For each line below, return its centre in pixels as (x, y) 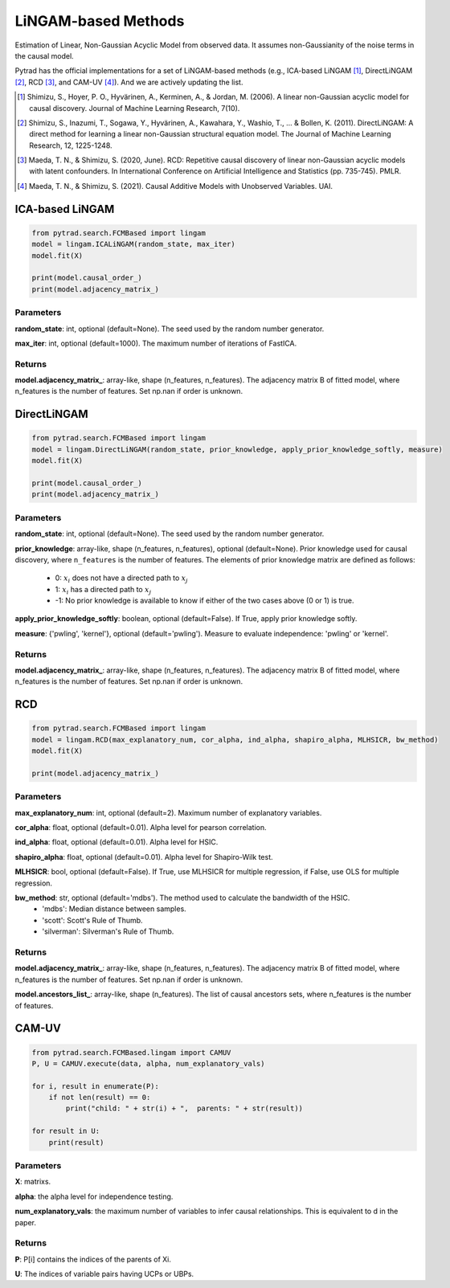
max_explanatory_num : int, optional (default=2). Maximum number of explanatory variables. (168, 812)
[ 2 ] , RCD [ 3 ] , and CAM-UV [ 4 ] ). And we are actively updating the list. (129, 82)
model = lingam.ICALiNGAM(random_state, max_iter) (134, 244)
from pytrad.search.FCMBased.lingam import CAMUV (131, 1052)
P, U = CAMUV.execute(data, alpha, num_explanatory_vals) (148, 1063)
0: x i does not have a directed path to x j (121, 579)
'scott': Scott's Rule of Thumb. (93, 920)
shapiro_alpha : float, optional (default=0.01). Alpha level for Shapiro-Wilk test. (144, 857)
